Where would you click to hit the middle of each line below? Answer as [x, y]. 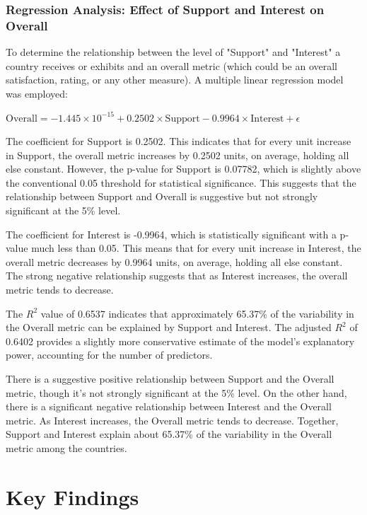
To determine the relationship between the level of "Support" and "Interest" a [173, 52]
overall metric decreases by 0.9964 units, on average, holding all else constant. [174, 261]
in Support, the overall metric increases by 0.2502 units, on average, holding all [177, 155]
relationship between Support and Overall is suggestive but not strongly [162, 196]
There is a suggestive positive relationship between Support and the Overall [170, 379]
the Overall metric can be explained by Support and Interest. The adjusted [169, 327]
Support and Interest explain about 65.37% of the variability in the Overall [169, 434]
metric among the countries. [66, 447]
